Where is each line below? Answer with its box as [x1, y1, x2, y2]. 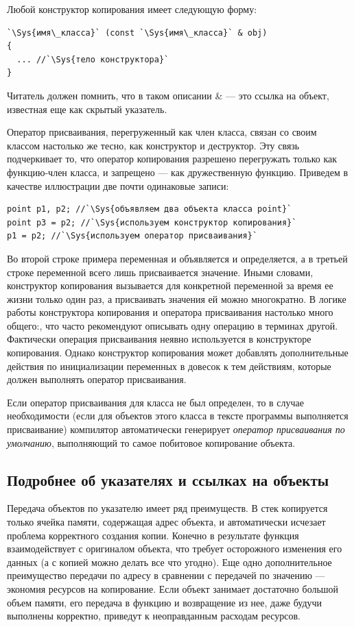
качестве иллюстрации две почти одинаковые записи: [7, 178, 229, 193]
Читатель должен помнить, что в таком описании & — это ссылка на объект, [7, 88, 329, 102]
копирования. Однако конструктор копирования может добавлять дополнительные [7, 345, 349, 360]
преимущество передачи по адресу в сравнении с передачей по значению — [7, 568, 325, 582]
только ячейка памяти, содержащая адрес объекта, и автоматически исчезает [7, 515, 326, 529]
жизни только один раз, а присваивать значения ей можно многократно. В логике [7, 291, 346, 306]
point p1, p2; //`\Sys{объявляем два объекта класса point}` [7, 204, 292, 214]
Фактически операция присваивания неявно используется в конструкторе [7, 332, 311, 346]
